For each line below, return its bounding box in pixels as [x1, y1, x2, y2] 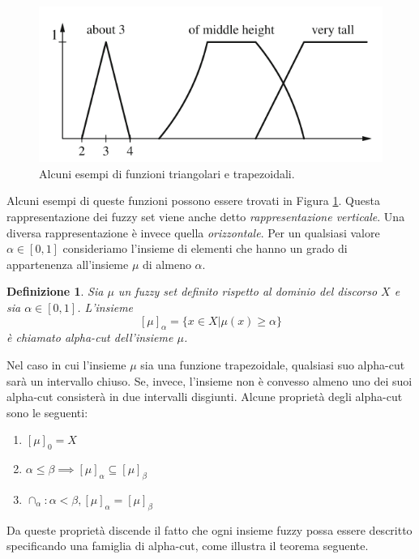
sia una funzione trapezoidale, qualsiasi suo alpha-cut [140, 356, 405, 373]
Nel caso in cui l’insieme [6, 356, 126, 373]
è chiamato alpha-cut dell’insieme [6, 329, 173, 346]
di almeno [143, 255, 191, 272]
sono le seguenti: [6, 403, 88, 420]
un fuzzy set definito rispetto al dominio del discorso [118, 283, 378, 300]
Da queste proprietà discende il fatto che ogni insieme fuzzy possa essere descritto [6, 521, 413, 538]
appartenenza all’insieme [6, 255, 129, 272]
